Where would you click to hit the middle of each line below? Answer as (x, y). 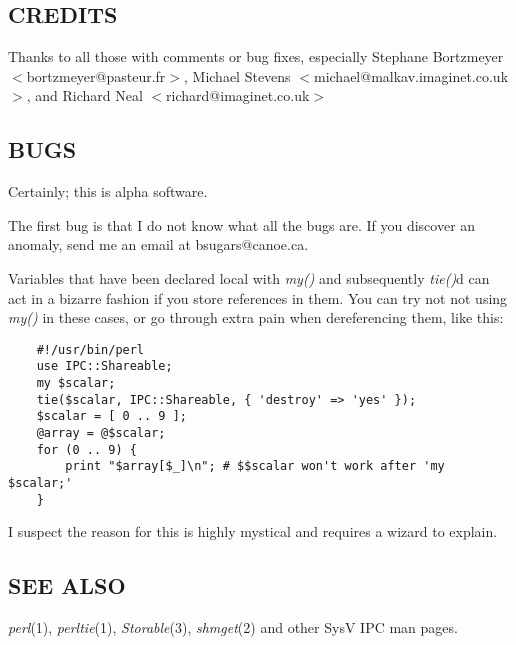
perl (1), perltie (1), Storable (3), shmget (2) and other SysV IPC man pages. (233, 627)
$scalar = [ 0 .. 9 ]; (111, 416)
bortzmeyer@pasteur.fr (96, 75)
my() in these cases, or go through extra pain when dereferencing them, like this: (256, 317)
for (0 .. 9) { (86, 449)
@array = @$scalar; (101, 433)
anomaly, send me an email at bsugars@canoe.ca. (158, 244)
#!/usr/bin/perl (90, 349)
